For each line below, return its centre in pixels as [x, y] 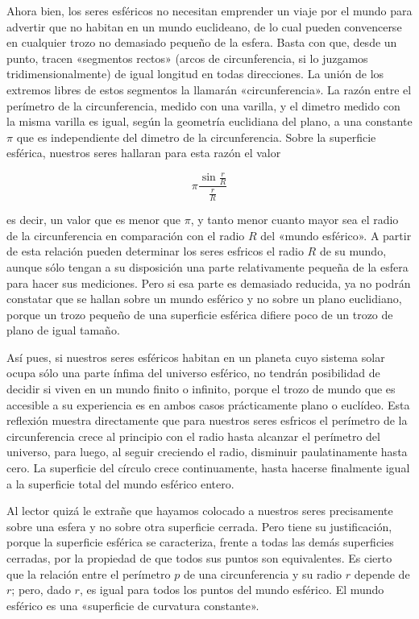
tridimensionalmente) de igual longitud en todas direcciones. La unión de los [195, 74]
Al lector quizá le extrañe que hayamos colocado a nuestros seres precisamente [200, 511]
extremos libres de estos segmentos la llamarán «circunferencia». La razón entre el [209, 89]
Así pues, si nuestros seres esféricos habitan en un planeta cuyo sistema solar [196, 357]
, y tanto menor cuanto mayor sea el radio [295, 220]
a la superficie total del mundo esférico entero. [120, 483]
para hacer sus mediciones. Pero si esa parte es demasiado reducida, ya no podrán [209, 282]
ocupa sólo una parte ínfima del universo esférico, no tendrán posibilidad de [193, 373]
